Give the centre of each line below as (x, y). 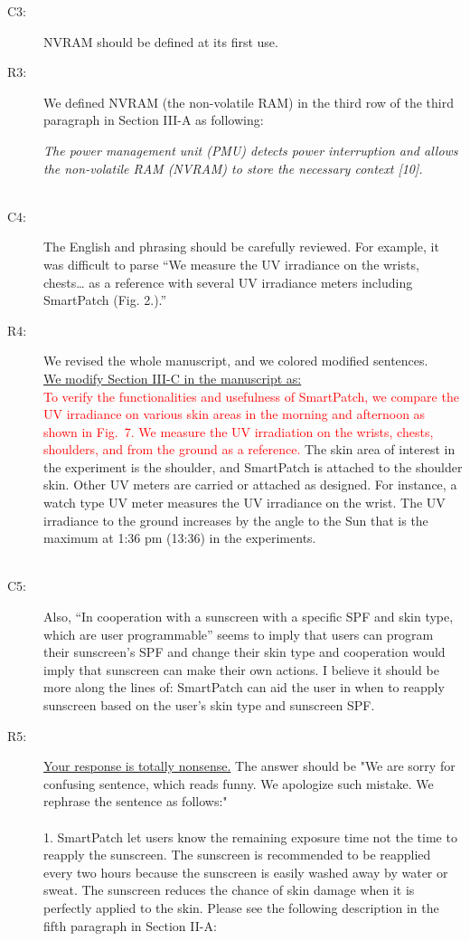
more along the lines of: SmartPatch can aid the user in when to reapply (244, 687)
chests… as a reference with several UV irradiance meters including (228, 282)
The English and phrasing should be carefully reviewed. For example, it (241, 247)
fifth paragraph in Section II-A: (130, 925)
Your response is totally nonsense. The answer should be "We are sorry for (249, 766)
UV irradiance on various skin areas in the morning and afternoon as (235, 414)
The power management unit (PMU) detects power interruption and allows (251, 150)
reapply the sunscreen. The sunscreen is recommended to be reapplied (237, 855)
